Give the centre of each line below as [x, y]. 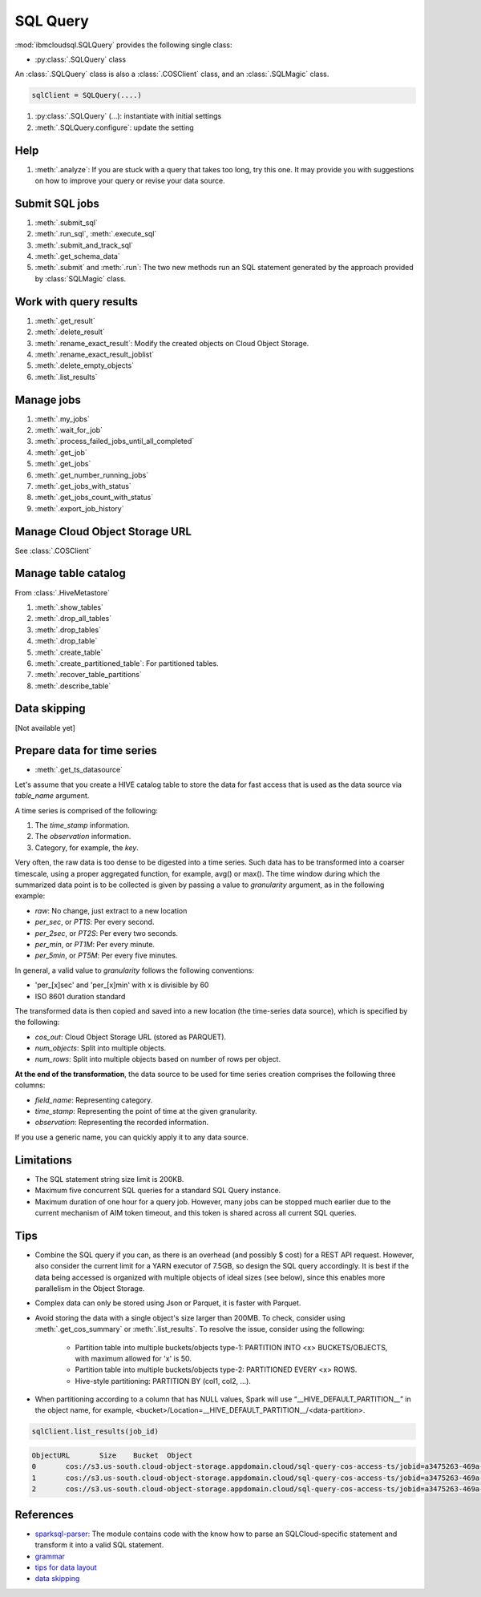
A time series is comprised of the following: [86, 810]
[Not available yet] [45, 728]
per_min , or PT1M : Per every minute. [95, 944]
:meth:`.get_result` [65, 321]
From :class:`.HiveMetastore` [62, 592]
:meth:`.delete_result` [70, 332]
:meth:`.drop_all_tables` [73, 619]
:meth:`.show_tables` [69, 607]
